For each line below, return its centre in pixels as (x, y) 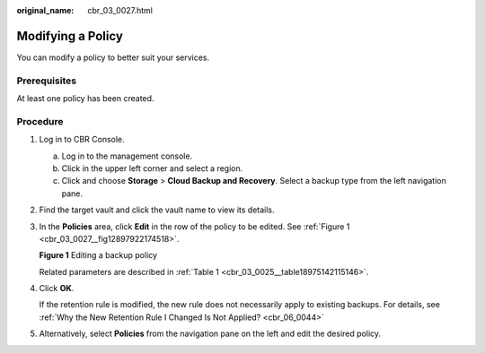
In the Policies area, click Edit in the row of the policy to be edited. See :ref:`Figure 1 (194, 226)
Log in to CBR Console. (82, 140)
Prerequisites (46, 81)
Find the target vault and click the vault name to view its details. (157, 210)
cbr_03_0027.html (120, 10)
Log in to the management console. (127, 156)
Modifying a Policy (70, 36)
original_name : (45, 10)
